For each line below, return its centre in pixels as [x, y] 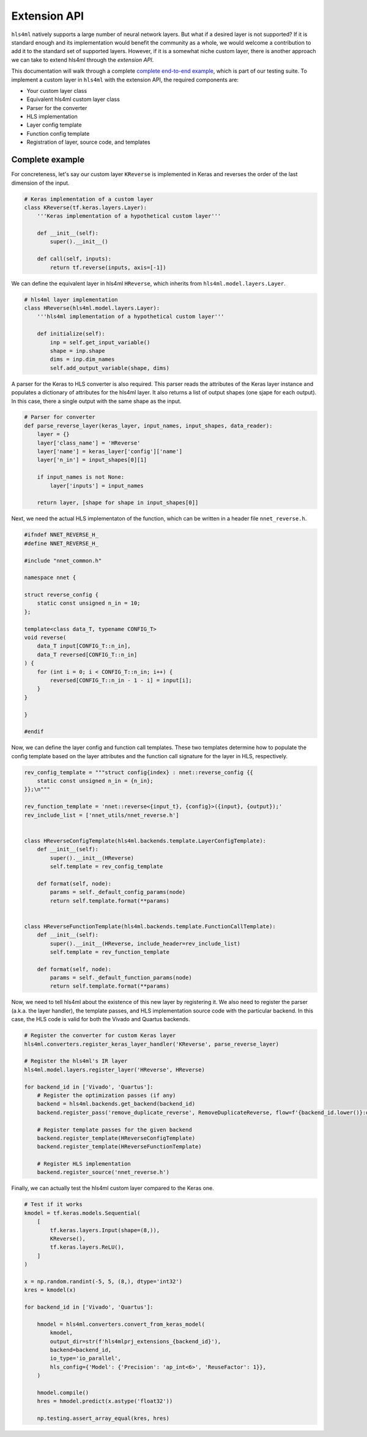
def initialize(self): [71, 334]
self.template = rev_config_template [106, 866]
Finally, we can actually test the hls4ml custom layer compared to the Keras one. [113, 1188]
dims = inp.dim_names [82, 360]
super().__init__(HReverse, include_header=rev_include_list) [145, 944]
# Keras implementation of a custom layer [89, 199]
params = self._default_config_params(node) [118, 892]
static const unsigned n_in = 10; [89, 603]
